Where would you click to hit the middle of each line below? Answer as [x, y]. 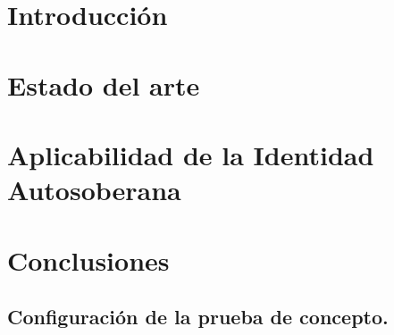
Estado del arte [104, 84]
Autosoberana [94, 190]
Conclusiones [88, 260]
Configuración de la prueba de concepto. [198, 317]
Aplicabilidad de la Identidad [191, 154]
